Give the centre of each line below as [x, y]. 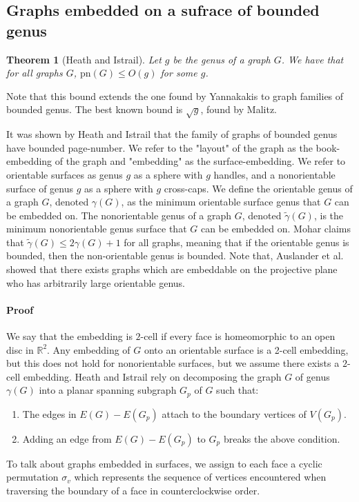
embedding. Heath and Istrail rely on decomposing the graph [152, 376]
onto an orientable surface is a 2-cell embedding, [246, 349]
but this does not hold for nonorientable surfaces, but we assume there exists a [173, 363]
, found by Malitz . [239, 109]
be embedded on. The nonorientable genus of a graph [119, 215]
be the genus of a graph [222, 59]
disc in [20, 349]
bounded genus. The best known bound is [95, 109]
